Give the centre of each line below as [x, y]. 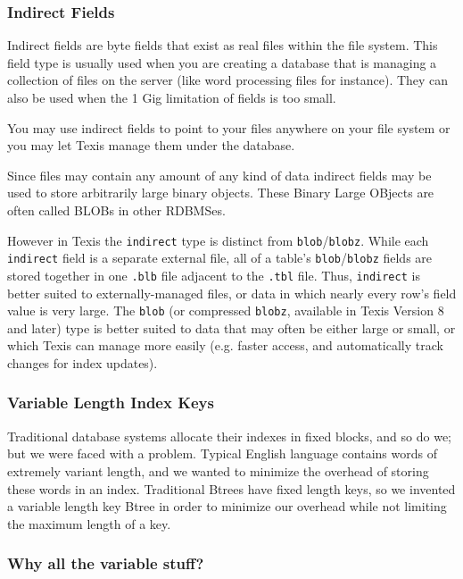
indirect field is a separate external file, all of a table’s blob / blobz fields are [220, 258]
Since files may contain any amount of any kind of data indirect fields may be [219, 175]
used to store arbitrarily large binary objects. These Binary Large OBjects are [221, 193]
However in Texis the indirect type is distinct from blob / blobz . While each [218, 240]
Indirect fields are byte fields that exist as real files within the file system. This [223, 45]
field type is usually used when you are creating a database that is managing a [222, 62]
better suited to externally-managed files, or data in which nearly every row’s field [232, 293]
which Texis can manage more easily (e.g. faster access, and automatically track [225, 345]
